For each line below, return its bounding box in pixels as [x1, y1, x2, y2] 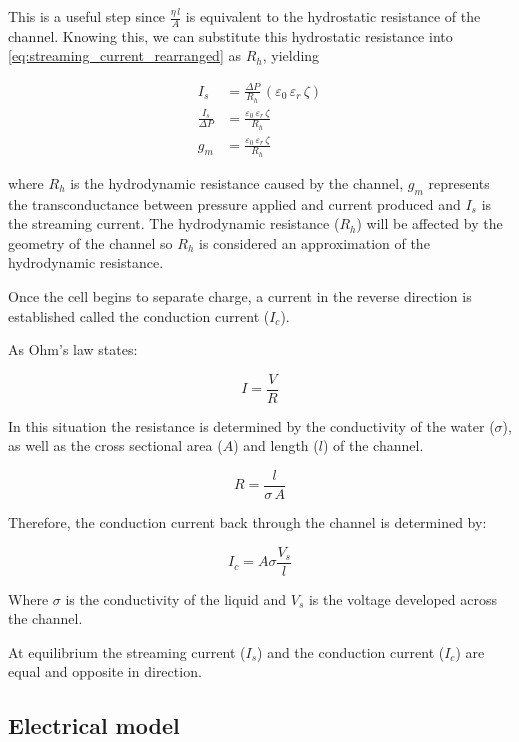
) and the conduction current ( [257, 641, 445, 662]
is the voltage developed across [308, 588, 498, 609]
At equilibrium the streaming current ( [8, 641, 246, 662]
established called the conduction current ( [8, 305, 270, 326]
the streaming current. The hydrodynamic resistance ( [8, 213, 340, 234]
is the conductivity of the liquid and [65, 588, 287, 609]
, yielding [262, 45, 320, 66]
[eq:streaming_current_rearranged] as [8, 45, 241, 66]
